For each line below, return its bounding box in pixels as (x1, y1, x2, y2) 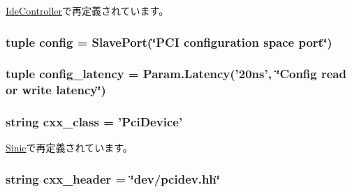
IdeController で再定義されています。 (6, 3, 169, 17)
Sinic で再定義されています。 (6, 140, 133, 155)
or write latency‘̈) (6, 81, 106, 98)
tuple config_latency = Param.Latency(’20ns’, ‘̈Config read (6, 65, 346, 82)
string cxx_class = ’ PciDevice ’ (6, 113, 183, 131)
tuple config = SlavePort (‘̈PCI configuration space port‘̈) (6, 33, 332, 50)
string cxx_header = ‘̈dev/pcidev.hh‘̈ (6, 170, 221, 187)
